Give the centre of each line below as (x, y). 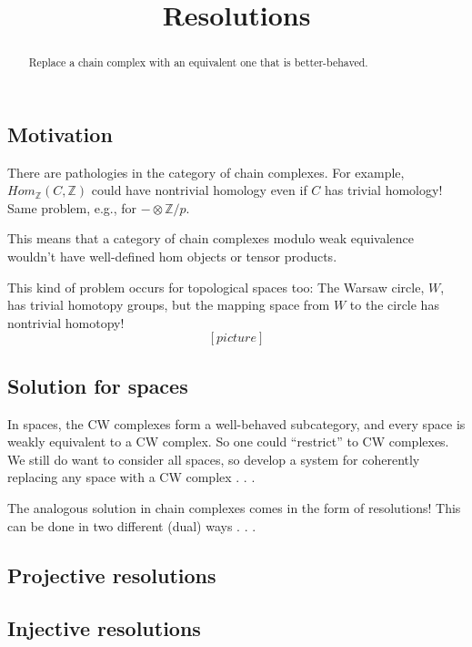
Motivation (60, 134)
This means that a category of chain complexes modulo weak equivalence (211, 238)
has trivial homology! (384, 190)
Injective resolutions (104, 628)
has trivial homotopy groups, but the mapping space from (169, 305)
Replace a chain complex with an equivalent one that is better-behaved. (198, 62)
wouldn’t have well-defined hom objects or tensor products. (172, 257)
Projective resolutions (112, 575)
